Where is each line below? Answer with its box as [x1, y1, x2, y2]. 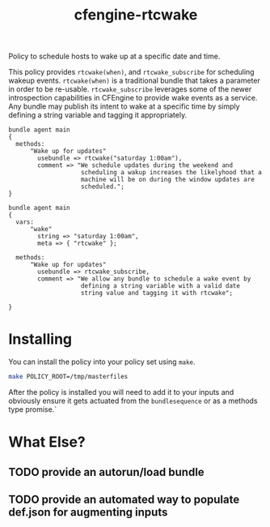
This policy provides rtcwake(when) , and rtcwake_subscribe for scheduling [8, 67, 255, 77]
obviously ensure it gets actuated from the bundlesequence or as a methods [8, 396, 258, 405]
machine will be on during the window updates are [80, 176, 255, 184]
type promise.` [8, 405, 57, 414]
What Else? [8, 433, 86, 452]
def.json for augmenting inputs [8, 505, 168, 519]
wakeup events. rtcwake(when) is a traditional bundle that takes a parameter [8, 75, 260, 86]
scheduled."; [80, 182, 125, 191]
